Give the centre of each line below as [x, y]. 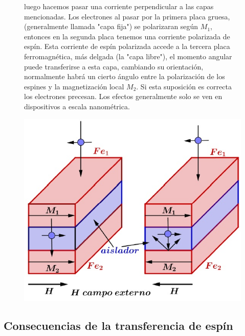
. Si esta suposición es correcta [184, 86]
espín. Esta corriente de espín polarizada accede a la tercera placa [127, 46]
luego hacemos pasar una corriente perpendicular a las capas [119, 6]
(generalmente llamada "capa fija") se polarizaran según [111, 26]
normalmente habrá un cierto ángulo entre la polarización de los [125, 76]
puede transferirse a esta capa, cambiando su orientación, [114, 66]
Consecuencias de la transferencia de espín [118, 326]
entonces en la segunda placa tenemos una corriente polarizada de [127, 36]
